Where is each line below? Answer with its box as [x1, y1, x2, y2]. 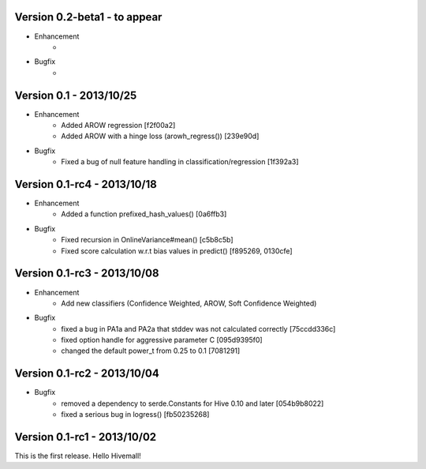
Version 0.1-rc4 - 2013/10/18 [14, 178, 157, 191]
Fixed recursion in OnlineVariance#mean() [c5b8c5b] [61, 235, 234, 245]
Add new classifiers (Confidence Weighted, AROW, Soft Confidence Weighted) [61, 298, 317, 308]
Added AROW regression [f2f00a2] [61, 120, 176, 129]
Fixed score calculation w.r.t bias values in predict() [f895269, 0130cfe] [61, 246, 293, 256]
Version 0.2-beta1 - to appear [14, 10, 163, 24]
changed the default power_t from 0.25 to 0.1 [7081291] [61, 346, 241, 355]
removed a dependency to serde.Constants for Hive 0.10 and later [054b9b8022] [61, 399, 324, 408]
